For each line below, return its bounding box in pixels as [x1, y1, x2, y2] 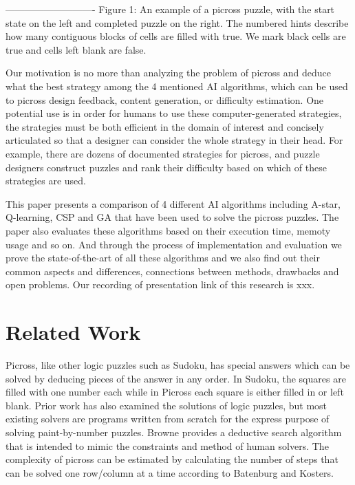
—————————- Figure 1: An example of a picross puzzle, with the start [6, 2, 335, 16]
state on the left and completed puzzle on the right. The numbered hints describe [6, 15, 349, 30]
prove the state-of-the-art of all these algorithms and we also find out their [6, 250, 321, 265]
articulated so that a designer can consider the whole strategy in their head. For [6, 133, 343, 147]
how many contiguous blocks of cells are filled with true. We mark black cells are [6, 29, 346, 43]
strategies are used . [6, 173, 86, 188]
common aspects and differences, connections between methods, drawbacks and [6, 263, 339, 278]
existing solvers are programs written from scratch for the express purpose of [6, 411, 330, 426]
